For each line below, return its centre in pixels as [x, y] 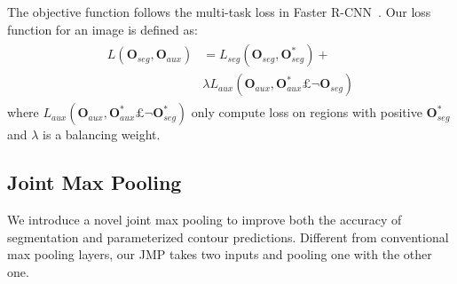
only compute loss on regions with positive [307, 112]
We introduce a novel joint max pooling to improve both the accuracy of [205, 220]
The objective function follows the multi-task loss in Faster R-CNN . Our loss [219, 12]
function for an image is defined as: [102, 29]
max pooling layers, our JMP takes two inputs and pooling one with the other [220, 254]
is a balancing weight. [102, 134]
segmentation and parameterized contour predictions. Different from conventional [228, 237]
